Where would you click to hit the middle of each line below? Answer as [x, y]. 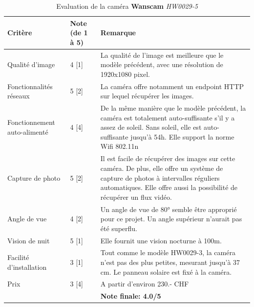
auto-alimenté [28, 132]
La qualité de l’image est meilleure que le [162, 55]
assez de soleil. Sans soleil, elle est [151, 127]
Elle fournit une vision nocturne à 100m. [161, 240]
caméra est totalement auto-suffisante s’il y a [168, 117]
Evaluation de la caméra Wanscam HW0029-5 [127, 6]
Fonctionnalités [30, 86]
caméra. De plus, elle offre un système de [162, 168]
